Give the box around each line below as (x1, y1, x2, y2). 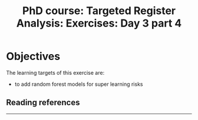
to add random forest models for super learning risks (14, 81, 143, 88)
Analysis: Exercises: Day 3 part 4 (16, 16, 182, 30)
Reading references (6, 98, 80, 108)
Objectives (6, 50, 61, 63)
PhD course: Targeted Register (22, 4, 176, 18)
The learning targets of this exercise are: (6, 69, 105, 76)
